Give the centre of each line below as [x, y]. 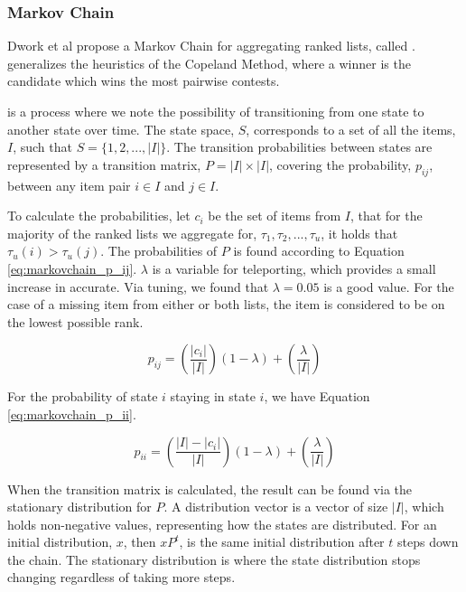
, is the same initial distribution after [282, 542]
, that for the [386, 216]
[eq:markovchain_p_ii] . [72, 413]
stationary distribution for [79, 507]
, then [140, 542]
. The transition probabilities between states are [299, 147]
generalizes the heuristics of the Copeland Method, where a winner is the [209, 63]
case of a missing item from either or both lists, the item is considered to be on [226, 304]
